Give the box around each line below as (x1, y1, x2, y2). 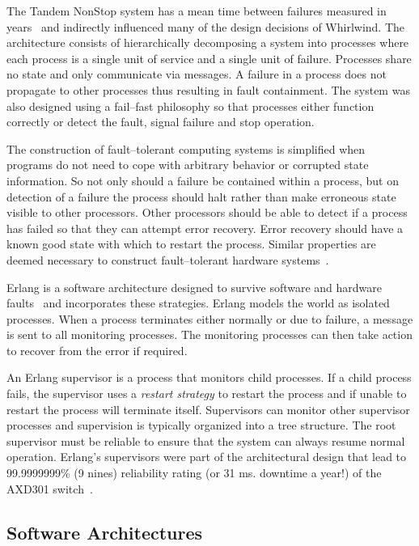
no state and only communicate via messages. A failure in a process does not (6, 66, 387, 83)
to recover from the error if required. (6, 341, 188, 358)
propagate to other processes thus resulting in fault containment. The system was (6, 81, 410, 98)
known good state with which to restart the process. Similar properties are (6, 235, 376, 252)
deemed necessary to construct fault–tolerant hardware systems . (6, 251, 329, 268)
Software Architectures (6, 519, 203, 544)
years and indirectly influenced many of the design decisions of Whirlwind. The (6, 18, 405, 35)
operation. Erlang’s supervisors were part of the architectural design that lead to (6, 448, 407, 465)
